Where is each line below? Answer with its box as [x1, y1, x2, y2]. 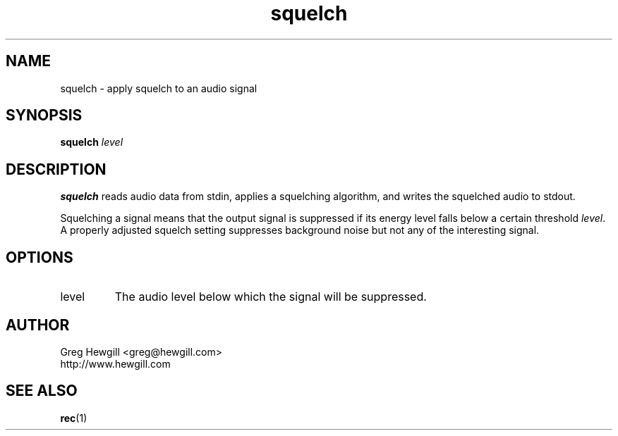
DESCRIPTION [6, 160, 107, 178]
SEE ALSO [6, 382, 78, 400]
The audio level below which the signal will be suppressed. [114, 289, 427, 304]
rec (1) [60, 411, 87, 424]
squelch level [60, 136, 123, 149]
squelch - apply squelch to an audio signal [60, 82, 257, 94]
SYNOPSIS [6, 106, 83, 125]
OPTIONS [6, 248, 73, 266]
